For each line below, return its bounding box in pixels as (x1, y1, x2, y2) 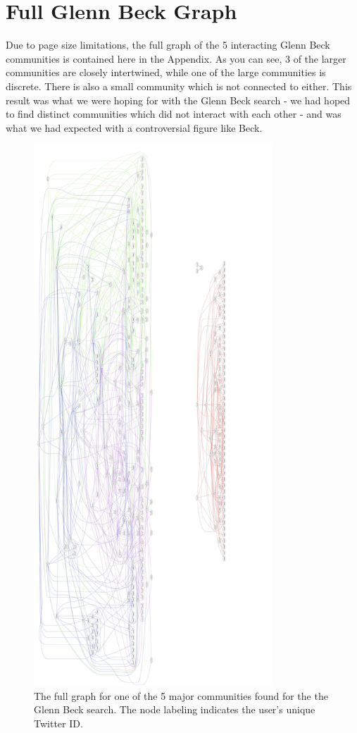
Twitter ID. (34, 716, 83, 731)
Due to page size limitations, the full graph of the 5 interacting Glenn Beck (6, 37, 330, 52)
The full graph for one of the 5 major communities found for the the (34, 688, 328, 703)
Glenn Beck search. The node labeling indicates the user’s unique (34, 702, 315, 717)
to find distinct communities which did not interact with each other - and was (6, 106, 342, 121)
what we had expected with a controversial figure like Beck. (6, 120, 263, 135)
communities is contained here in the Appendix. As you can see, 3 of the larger (6, 51, 346, 66)
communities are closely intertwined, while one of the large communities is (6, 65, 326, 80)
